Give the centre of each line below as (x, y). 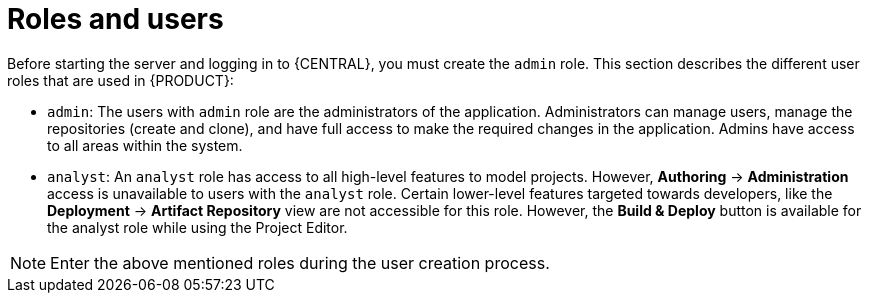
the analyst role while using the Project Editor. (197, 227)
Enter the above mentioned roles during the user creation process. (300, 262)
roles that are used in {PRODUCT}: (120, 80)
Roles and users (115, 19)
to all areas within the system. (145, 145)
